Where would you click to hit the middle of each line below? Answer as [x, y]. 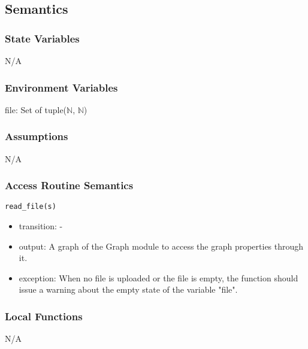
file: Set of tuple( [36, 109]
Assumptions [37, 136]
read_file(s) [31, 207]
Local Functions [44, 316]
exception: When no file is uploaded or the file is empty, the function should [158, 277]
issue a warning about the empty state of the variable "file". [128, 289]
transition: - [41, 226]
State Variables [42, 38]
